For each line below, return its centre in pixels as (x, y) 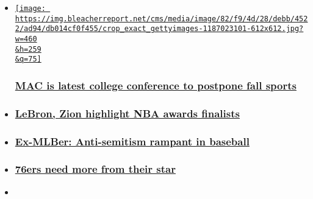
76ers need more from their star (95, 169)
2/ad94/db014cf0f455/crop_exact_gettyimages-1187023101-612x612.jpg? (159, 29)
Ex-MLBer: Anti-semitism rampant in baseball (132, 141)
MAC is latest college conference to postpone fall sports (156, 85)
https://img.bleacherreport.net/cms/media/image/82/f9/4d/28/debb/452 (161, 19)
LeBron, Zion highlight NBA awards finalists (127, 113)
